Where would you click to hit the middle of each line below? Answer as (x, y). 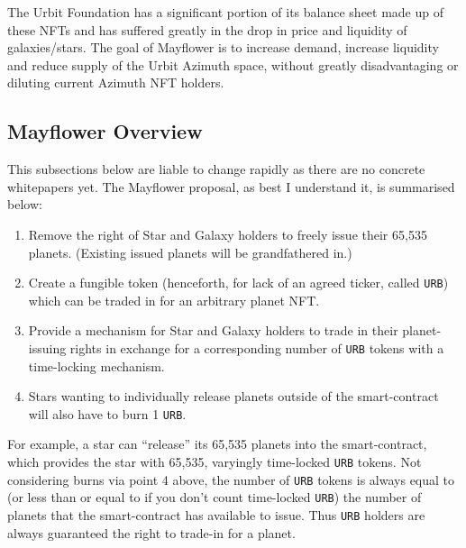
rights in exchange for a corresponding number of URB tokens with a (257, 347)
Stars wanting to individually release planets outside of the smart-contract (233, 396)
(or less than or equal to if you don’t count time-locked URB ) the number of (215, 497)
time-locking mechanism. (96, 365)
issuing (47, 347)
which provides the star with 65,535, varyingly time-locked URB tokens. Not (215, 462)
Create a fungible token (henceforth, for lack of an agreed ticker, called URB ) (238, 283)
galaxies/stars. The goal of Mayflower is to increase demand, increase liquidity (223, 47)
